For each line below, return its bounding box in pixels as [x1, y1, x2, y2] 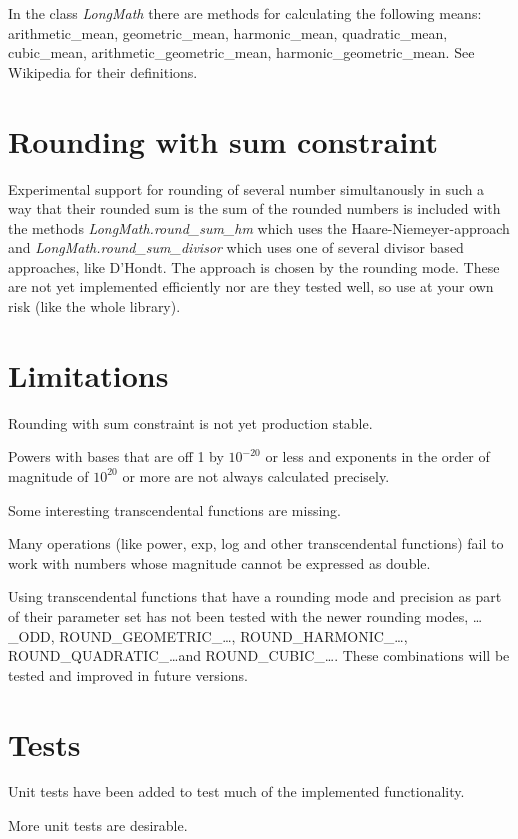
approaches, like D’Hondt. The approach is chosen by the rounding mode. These [8, 256, 500, 277]
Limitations [8, 354, 169, 395]
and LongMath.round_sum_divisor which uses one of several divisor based [8, 237, 464, 258]
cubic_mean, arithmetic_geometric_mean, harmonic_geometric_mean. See [8, 42, 475, 63]
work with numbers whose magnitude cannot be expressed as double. [8, 552, 431, 573]
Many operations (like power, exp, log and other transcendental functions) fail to [8, 533, 504, 554]
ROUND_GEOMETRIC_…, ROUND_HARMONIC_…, [59, 625, 408, 646]
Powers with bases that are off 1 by [8, 446, 224, 467]
